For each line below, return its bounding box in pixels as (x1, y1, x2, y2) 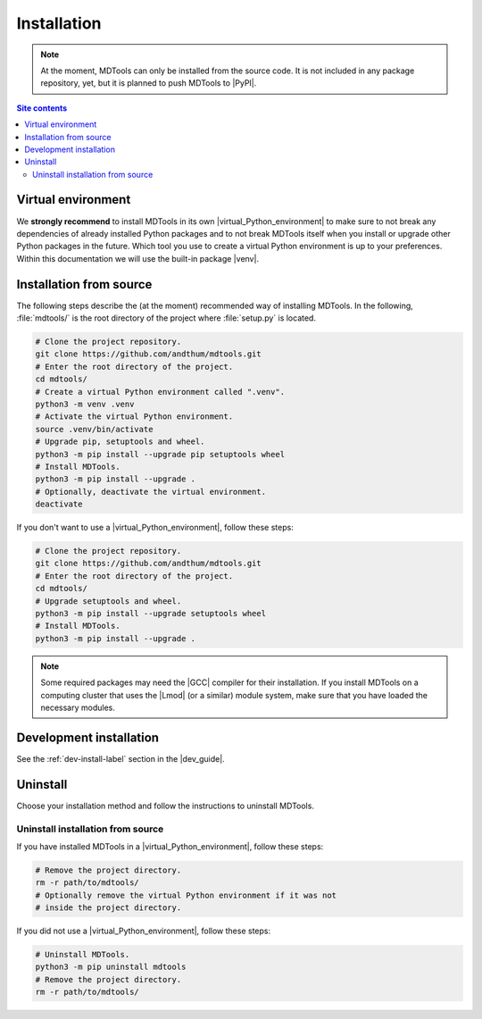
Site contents (16, 103, 68, 113)
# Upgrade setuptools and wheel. (35, 596, 182, 606)
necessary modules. (40, 702, 116, 713)
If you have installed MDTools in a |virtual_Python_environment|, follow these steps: (16, 840, 324, 852)
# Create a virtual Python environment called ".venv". (35, 387, 286, 397)
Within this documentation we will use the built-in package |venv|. (16, 253, 259, 263)
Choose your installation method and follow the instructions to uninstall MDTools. (16, 800, 314, 811)
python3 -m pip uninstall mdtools (35, 962, 187, 973)
